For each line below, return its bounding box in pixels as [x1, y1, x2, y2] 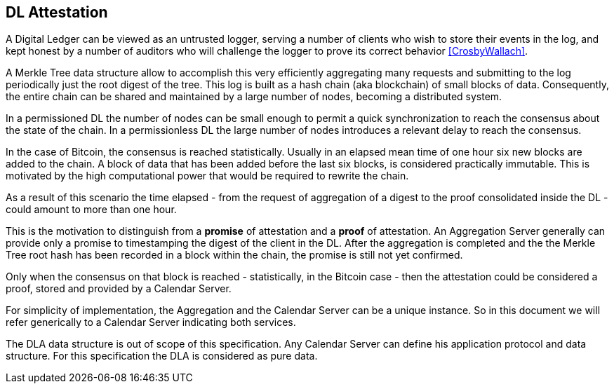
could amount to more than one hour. [6, 203, 177, 216]
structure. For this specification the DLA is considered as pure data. [6, 350, 318, 362]
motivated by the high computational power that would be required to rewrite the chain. [6, 170, 409, 182]
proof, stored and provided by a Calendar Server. [6, 282, 232, 295]
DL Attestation [6, 4, 108, 21]
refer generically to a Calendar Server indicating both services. [6, 316, 296, 329]
